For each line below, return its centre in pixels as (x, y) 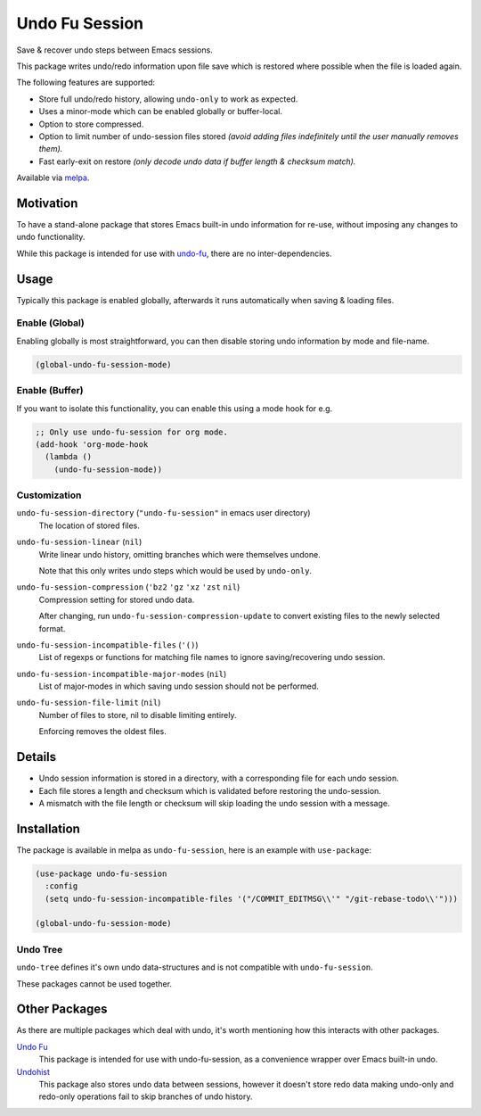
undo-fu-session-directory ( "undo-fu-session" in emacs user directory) (163, 513)
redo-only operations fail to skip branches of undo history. (146, 1096)
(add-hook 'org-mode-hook (92, 444)
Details (37, 757)
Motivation (47, 203)
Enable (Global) (50, 323)
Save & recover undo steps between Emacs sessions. (114, 50)
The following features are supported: (86, 83)
